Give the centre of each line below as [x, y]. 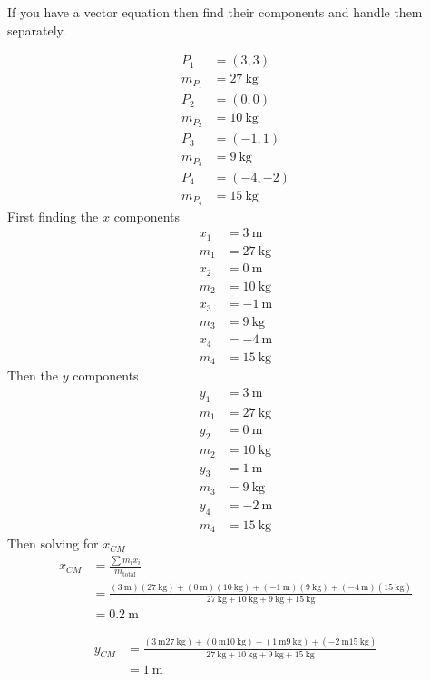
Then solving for [53, 543]
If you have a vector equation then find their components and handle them [215, 12]
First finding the [53, 216]
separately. [37, 30]
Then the [33, 375]
